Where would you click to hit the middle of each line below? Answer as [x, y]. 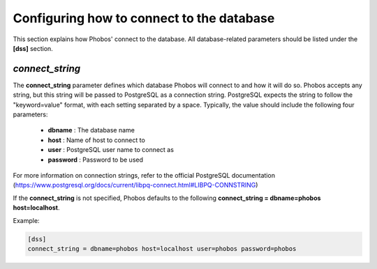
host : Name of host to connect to [97, 140]
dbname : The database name [91, 130]
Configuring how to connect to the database [144, 18]
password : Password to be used [95, 160]
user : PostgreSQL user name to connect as [111, 150]
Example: [26, 220]
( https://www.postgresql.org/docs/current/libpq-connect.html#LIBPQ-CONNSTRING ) [135, 185]
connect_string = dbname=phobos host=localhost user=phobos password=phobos [162, 248]
